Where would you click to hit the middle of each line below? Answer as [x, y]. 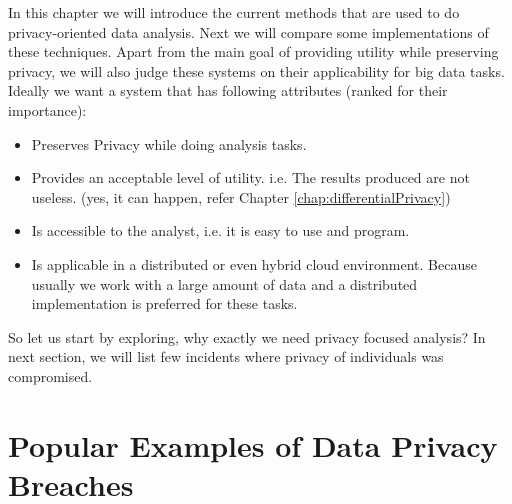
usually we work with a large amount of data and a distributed [224, 283]
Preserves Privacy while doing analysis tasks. [169, 143]
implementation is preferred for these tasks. [164, 303]
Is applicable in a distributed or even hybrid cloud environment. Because [254, 263]
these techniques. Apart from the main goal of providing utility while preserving [253, 51]
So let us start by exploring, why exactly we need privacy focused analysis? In [247, 336]
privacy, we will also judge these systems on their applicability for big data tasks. [256, 70]
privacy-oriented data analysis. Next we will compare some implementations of [248, 31]
